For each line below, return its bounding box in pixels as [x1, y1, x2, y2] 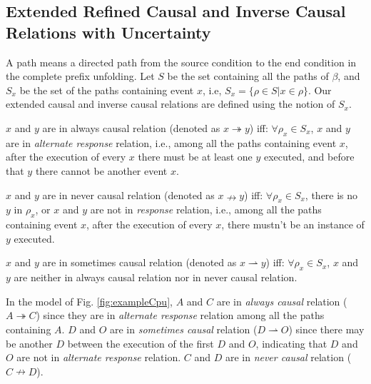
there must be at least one [138, 149, 253, 164]
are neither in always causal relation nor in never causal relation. [14, 270, 298, 285]
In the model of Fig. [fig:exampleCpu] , [6, 293, 173, 308]
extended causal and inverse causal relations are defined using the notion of [6, 96, 335, 111]
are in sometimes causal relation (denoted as [42, 255, 237, 270]
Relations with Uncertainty [6, 21, 211, 43]
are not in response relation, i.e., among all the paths [90, 202, 322, 217]
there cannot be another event [35, 163, 168, 178]
